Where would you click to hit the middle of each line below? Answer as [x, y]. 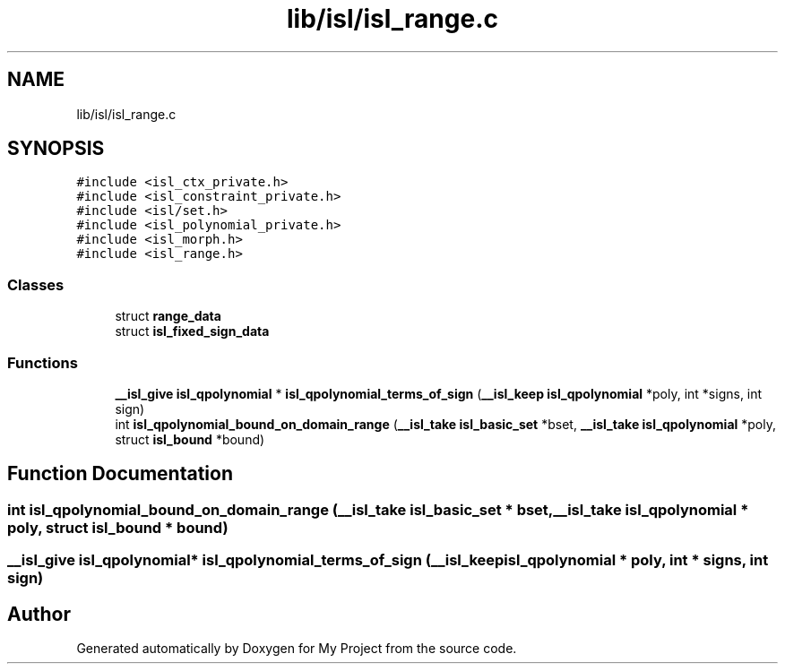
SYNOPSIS [56, 149]
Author [39, 614]
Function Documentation [120, 474]
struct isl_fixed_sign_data [192, 331]
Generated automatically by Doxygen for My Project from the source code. [297, 648]
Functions [43, 362]
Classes [36, 284]
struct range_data [168, 316]
